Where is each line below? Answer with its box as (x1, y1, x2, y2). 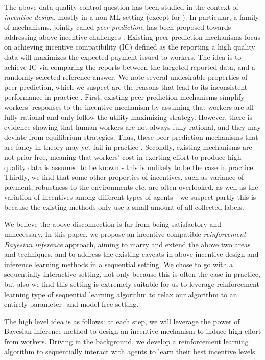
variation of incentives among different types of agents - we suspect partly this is (4, 191, 256, 202)
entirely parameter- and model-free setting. (4, 299, 139, 309)
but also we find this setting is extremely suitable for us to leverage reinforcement (4, 279, 259, 290)
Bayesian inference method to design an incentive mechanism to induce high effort (4, 326, 261, 337)
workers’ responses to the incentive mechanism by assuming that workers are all (4, 101, 254, 112)
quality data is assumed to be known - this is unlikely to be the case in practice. (4, 161, 255, 172)
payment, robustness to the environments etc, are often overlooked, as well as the (4, 181, 258, 192)
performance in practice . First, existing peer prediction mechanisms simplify (4, 91, 245, 102)
